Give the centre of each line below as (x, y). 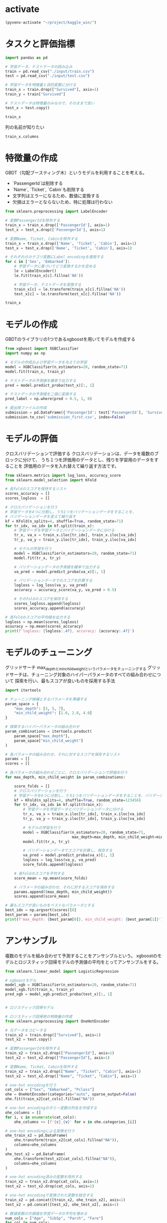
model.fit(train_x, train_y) (35, 372)
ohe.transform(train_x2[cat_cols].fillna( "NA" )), (67, 1140)
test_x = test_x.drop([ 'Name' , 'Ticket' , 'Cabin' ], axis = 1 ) (69, 248)
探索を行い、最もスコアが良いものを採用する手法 (65, 681)
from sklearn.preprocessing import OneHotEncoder (58, 1021)
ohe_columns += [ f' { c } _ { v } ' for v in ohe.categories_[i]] (75, 1122)
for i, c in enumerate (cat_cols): (41, 1117)
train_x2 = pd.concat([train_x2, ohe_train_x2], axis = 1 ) (65, 1200)
